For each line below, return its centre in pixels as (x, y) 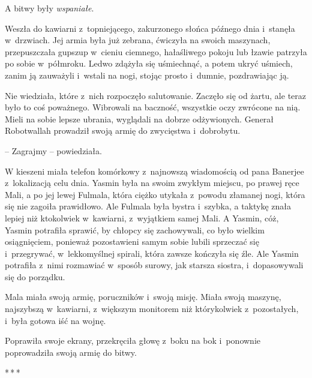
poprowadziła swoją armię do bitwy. (71, 352)
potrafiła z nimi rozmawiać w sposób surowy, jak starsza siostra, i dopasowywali (154, 265)
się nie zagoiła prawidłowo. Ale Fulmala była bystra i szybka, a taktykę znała (148, 206)
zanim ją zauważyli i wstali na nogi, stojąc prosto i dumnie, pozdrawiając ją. (147, 75)
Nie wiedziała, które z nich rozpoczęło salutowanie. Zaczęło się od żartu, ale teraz (156, 95)
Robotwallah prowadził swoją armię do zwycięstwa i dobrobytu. (123, 130)
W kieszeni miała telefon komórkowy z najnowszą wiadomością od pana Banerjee (154, 171)
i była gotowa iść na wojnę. (55, 320)
